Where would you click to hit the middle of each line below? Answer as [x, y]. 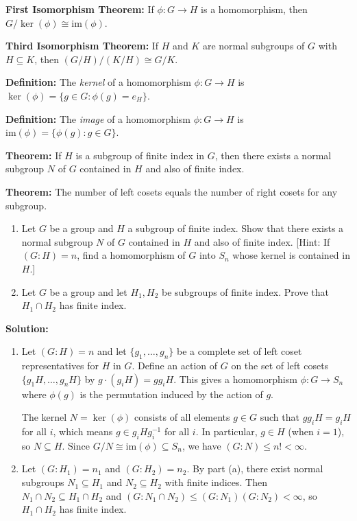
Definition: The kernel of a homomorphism [98, 82]
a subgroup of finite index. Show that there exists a [236, 228]
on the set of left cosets [280, 366]
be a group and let [88, 291]
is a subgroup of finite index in [140, 155]
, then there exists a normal [273, 155]
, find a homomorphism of [131, 255]
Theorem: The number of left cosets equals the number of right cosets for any [172, 191]
